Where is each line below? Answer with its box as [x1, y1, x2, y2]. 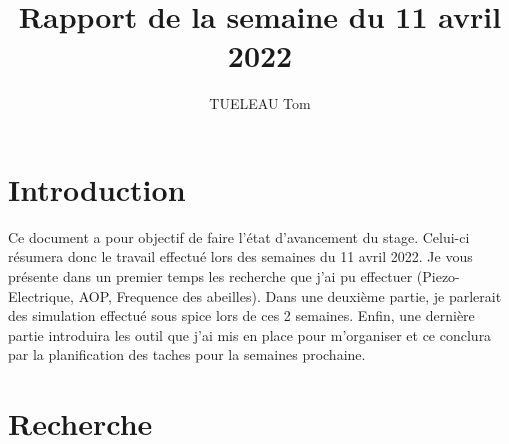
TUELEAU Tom [209, 93, 311, 114]
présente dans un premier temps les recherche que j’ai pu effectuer [8, 266, 413, 287]
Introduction [8, 168, 186, 209]
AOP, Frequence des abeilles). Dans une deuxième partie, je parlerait [78, 285, 502, 306]
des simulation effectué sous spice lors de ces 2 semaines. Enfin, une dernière [8, 305, 475, 326]
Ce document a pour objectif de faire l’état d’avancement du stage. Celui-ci [8, 226, 470, 247]
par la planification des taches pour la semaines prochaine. [8, 344, 366, 365]
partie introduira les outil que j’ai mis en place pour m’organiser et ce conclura [8, 324, 492, 345]
